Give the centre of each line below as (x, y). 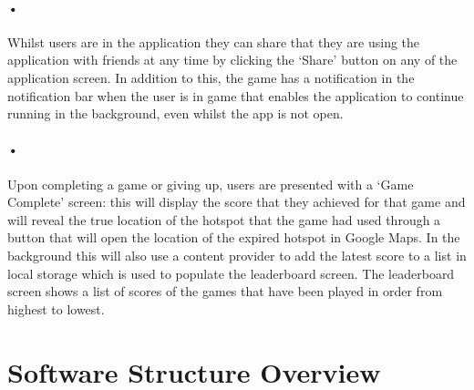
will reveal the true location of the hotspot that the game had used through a (224, 219)
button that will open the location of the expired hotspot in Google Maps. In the (234, 237)
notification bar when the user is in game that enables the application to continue (236, 95)
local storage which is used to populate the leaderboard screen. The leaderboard (231, 273)
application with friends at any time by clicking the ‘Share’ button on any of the (232, 60)
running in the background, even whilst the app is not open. (175, 113)
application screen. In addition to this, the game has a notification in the (211, 77)
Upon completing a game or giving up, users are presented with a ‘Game (211, 184)
